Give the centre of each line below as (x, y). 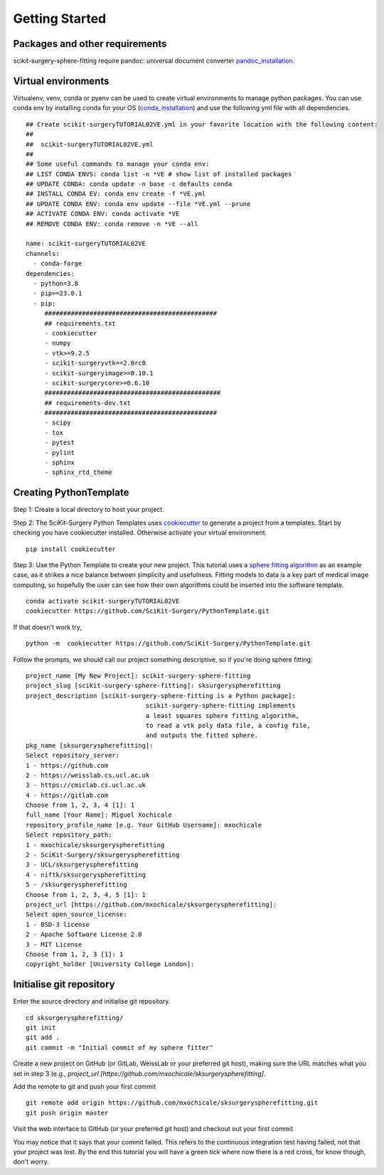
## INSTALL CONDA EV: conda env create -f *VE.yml (116, 194)
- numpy (58, 343)
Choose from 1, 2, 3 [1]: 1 (75, 954)
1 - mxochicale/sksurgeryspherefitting (95, 845)
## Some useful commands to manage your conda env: (118, 164)
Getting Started (60, 18)
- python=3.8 (56, 283)
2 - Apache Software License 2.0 (84, 934)
